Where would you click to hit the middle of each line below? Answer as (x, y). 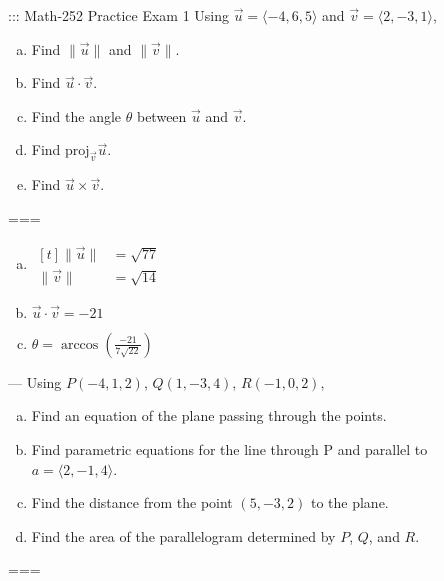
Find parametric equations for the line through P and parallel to (229, 449)
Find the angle (76, 115)
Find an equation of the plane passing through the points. (209, 415)
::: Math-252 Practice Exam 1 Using (119, 15)
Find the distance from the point (132, 502)
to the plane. (349, 502)
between (161, 115)
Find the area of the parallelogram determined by (183, 535)
